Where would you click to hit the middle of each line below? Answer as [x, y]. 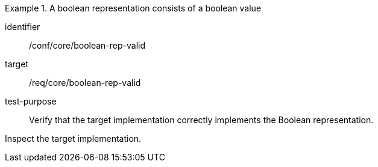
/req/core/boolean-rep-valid [85, 83]
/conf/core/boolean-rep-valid [87, 45]
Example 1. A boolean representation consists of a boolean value [133, 8]
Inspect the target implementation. [73, 138]
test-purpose [31, 101]
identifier [23, 27]
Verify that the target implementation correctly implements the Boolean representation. [201, 120]
